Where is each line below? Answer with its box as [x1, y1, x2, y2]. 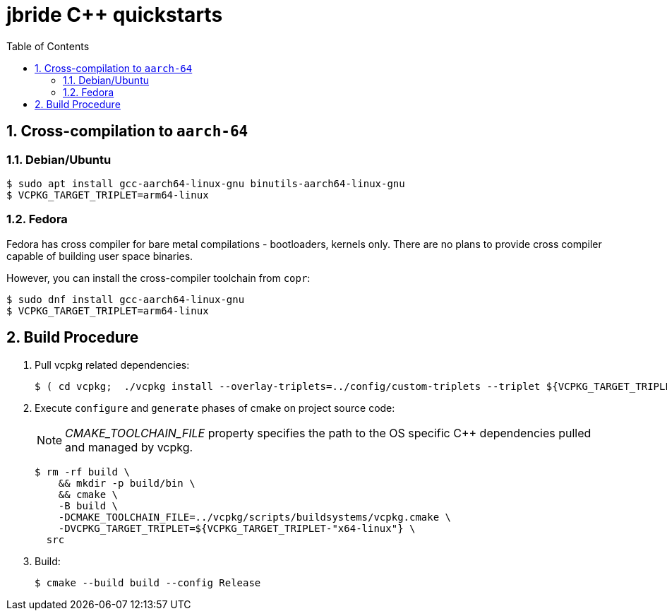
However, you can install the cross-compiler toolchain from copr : [6, 271, 311, 284]
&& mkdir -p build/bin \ [58, 477, 196, 489]
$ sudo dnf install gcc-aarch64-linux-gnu [6, 293, 245, 305]
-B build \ [58, 499, 119, 511]
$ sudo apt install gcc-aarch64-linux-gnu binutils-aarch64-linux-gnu [6, 177, 405, 189]
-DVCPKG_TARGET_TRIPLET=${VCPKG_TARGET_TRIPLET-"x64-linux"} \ [58, 522, 416, 534]
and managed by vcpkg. [65, 439, 193, 454]
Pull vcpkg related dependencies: [35, 358, 190, 371]
